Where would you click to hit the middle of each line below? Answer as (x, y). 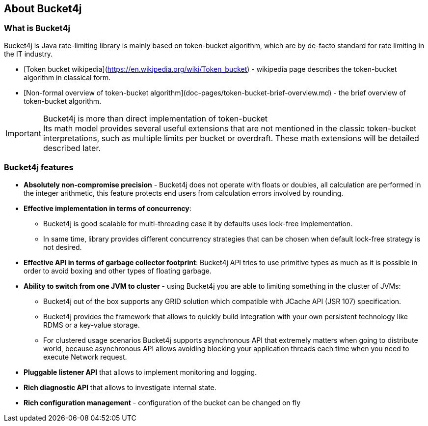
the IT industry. (28, 54)
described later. (72, 148)
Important (23, 133)
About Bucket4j (43, 9)
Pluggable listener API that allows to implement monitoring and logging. (140, 372)
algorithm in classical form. (67, 77)
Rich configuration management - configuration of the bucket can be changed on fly (162, 402)
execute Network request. (85, 357)
